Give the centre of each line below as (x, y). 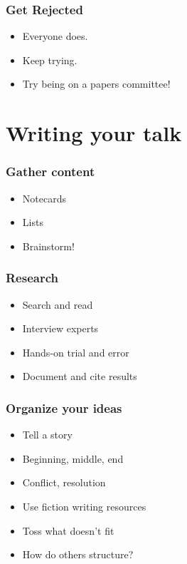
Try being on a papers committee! (96, 84)
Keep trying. (50, 60)
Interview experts (60, 328)
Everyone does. (55, 36)
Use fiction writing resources (84, 506)
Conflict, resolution (64, 482)
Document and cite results (80, 376)
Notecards (44, 198)
